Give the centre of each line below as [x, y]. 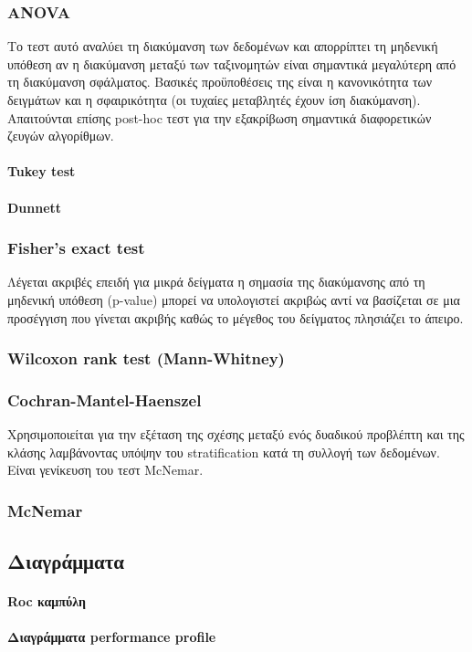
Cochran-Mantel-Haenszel [105, 400]
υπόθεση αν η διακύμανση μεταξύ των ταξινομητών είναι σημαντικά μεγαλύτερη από [232, 63]
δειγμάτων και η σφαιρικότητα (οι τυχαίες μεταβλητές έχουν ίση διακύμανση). [214, 100]
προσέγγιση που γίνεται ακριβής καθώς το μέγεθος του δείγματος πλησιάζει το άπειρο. [236, 317]
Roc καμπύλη [47, 601]
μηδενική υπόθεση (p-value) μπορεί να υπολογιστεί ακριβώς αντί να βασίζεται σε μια [234, 299]
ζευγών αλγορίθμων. [61, 136]
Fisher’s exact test [76, 248]
